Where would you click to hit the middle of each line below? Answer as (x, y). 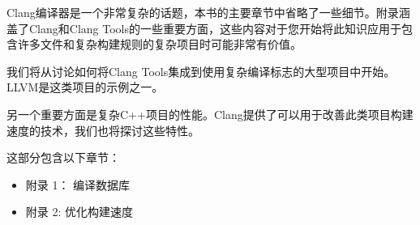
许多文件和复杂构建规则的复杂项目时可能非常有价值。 (159, 44)
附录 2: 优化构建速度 (79, 212)
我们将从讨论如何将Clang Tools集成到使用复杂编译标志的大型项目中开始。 (201, 71)
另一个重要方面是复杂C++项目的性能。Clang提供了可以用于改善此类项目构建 (210, 114)
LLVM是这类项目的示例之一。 (85, 87)
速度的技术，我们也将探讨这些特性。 (103, 130)
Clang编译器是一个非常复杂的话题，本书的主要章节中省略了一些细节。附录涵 (208, 12)
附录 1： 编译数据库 (78, 184)
